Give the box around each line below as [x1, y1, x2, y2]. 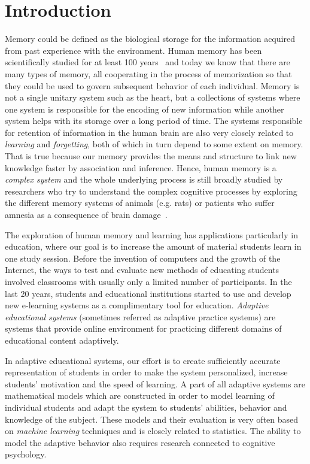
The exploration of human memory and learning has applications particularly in [5, 228, 299, 241]
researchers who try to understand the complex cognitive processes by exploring [5, 184, 297, 197]
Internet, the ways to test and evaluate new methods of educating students [5, 263, 279, 276]
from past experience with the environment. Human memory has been [5, 44, 262, 56]
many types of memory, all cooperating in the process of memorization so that [5, 67, 292, 80]
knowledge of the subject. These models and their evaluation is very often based [5, 413, 299, 425]
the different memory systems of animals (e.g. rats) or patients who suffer [5, 196, 275, 209]
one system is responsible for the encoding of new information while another [5, 102, 284, 115]
